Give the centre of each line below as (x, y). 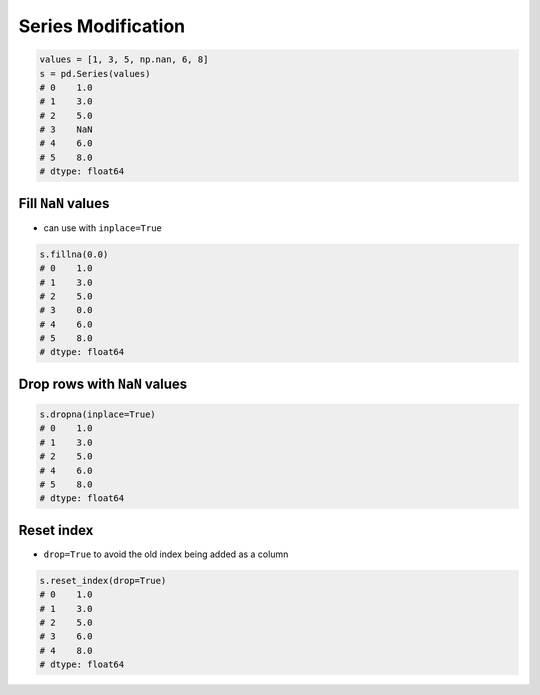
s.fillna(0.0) (74, 254)
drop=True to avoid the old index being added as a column (166, 554)
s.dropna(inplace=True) (98, 414)
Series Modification (102, 26)
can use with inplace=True (102, 227)
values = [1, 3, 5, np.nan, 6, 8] (124, 59)
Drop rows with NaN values (103, 383)
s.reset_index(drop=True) (103, 580)
